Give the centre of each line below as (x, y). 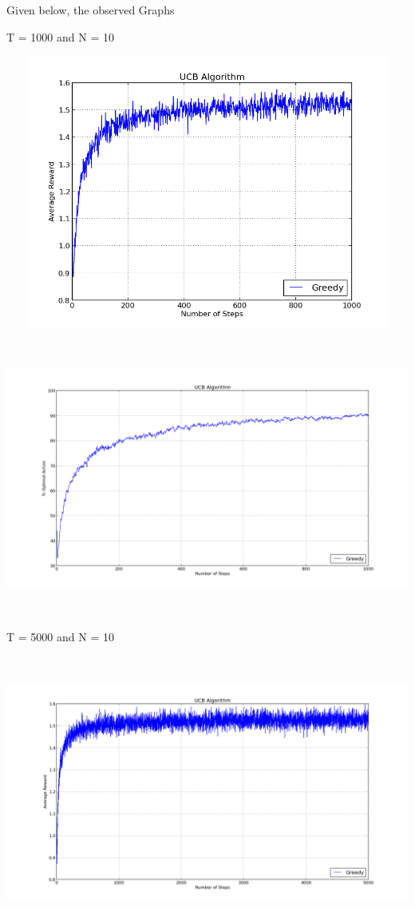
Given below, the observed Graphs (91, 10)
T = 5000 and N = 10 (60, 636)
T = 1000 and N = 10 (60, 36)
